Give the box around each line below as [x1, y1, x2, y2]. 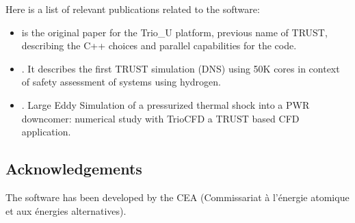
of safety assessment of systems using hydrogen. [21, 75, 221, 89]
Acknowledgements [5, 158, 142, 179]
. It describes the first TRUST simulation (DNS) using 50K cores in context [21, 61, 340, 75]
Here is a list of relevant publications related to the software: [5, 2, 260, 16]
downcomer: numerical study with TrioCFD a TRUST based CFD [21, 111, 300, 125]
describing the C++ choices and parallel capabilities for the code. [21, 38, 297, 53]
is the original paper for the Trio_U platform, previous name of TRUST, [21, 25, 328, 39]
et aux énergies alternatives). [5, 203, 127, 218]
